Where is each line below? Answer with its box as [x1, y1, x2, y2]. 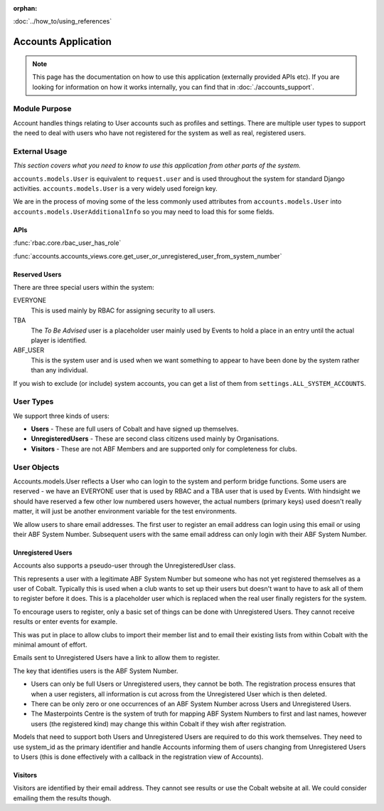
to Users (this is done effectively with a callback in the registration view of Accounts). [13, 752, 264, 761]
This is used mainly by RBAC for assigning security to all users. [31, 306, 216, 315]
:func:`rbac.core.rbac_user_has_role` [13, 239, 122, 247]
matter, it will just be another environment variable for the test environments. [13, 507, 238, 516]
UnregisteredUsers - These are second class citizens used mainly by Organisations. [31, 434, 279, 443]
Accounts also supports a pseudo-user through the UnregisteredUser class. [13, 561, 236, 570]
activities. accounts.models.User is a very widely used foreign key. [13, 184, 218, 193]
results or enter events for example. [13, 617, 117, 626]
